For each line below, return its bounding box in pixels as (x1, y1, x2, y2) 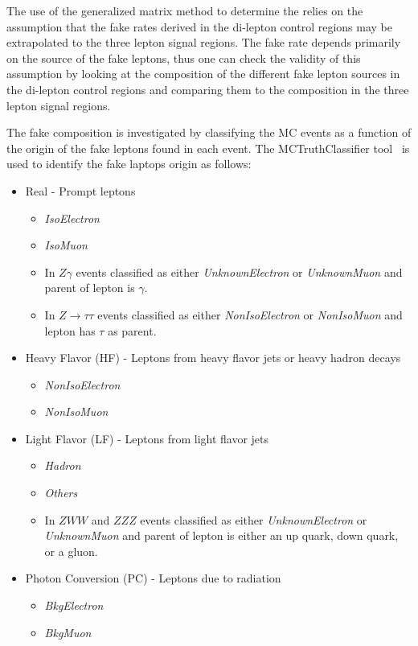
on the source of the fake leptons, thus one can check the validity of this (6, 49, 361, 66)
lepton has (44, 322, 96, 339)
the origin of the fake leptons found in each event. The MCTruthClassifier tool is (6, 139, 410, 156)
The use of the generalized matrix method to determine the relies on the (6, 2, 363, 19)
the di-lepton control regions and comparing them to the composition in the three (6, 80, 409, 97)
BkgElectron (44, 597, 104, 614)
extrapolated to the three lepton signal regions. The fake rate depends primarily (6, 34, 401, 51)
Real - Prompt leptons (25, 182, 136, 199)
